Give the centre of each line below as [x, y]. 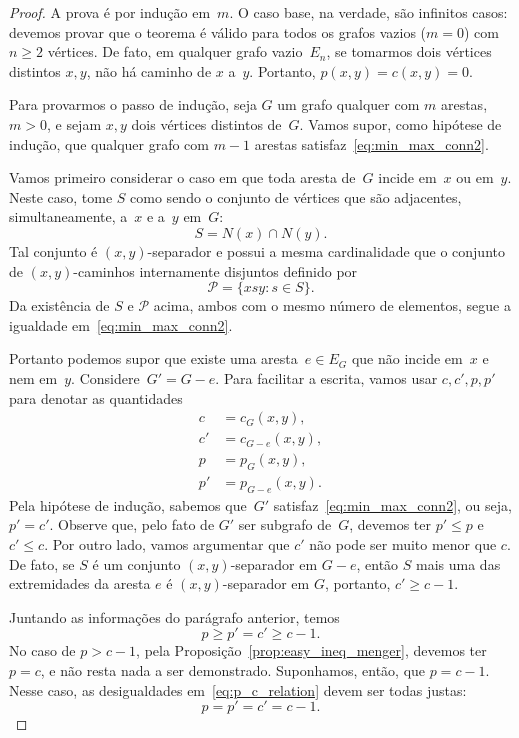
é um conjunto [136, 563]
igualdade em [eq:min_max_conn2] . [121, 324]
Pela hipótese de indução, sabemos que [128, 504]
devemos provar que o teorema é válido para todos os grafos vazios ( [218, 31]
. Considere [105, 377]
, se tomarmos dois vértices [409, 51]
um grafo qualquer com [348, 104]
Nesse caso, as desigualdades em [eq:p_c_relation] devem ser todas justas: [238, 689]
